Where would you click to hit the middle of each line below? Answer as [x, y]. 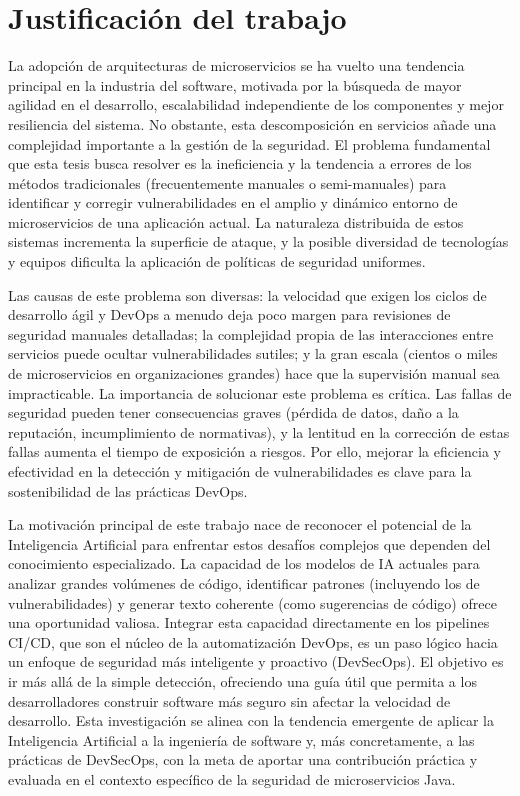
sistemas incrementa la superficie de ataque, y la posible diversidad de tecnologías [258, 241]
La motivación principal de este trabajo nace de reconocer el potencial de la [240, 524]
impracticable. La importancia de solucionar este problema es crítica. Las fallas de [260, 392]
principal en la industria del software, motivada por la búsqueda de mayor [235, 84]
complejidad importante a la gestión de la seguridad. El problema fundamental [249, 143]
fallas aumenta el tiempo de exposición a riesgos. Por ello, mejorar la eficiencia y [254, 451]
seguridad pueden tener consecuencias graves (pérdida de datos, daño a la [233, 412]
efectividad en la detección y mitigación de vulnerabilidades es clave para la [240, 471]
